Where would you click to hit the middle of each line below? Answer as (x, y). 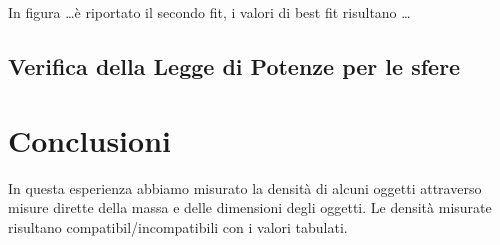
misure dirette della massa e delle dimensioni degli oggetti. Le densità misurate (250, 207)
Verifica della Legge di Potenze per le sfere (234, 65)
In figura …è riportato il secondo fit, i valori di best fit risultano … (209, 12)
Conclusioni (89, 139)
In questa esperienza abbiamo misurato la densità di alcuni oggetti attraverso (245, 187)
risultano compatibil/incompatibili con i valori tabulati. (178, 226)
